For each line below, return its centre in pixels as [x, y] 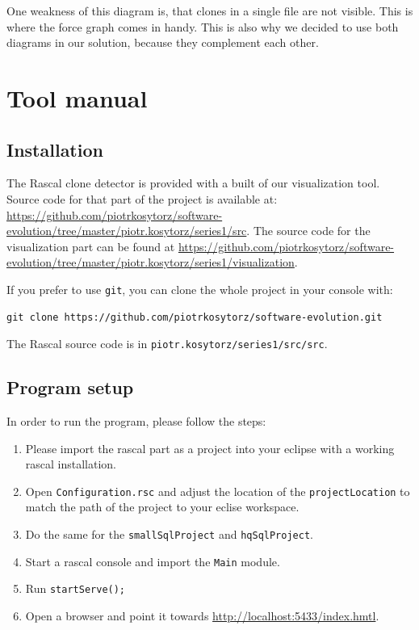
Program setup [70, 387]
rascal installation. [71, 464]
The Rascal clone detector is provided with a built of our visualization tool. [193, 183]
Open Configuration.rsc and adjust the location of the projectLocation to [218, 491]
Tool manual [77, 97]
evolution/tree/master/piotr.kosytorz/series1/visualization [151, 262]
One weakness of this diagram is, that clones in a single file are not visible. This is [210, 10]
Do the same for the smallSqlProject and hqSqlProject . [169, 534]
